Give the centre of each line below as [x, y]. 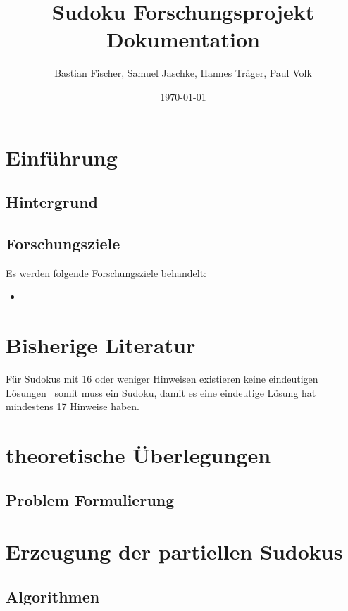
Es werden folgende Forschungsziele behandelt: [106, 272]
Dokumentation [183, 39]
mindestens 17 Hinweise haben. [73, 406]
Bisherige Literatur [101, 345]
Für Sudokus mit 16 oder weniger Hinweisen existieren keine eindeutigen [162, 378]
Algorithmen [53, 596]
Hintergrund [52, 202]
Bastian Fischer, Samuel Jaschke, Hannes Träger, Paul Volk [183, 73]
